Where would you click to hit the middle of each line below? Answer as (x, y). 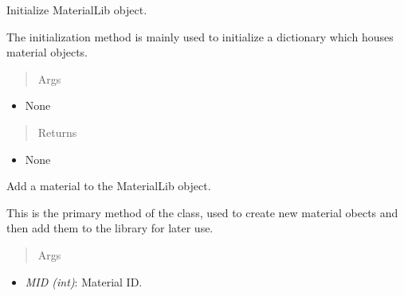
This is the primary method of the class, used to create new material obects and (202, 212)
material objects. (47, 52)
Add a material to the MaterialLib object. (109, 186)
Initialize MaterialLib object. (77, 10)
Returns (57, 132)
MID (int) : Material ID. (84, 281)
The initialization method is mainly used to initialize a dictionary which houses (200, 36)
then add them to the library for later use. (110, 228)
